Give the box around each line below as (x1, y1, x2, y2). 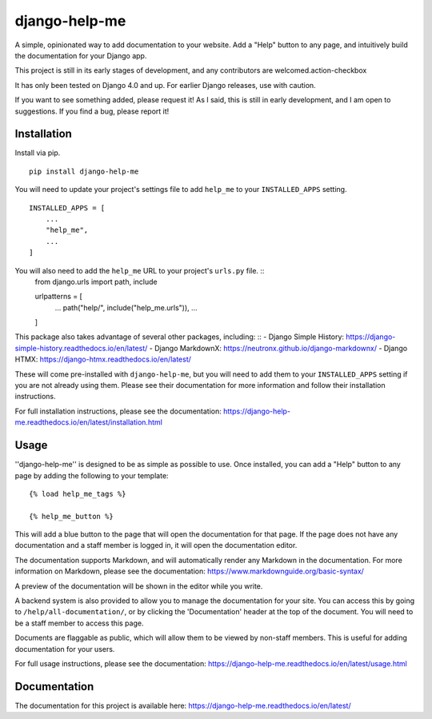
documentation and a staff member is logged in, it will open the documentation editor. (14, 541, 298, 550)
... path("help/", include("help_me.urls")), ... (54, 302, 198, 312)
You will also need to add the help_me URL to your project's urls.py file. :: (14, 266, 265, 275)
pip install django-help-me (29, 166, 139, 176)
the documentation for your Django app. (14, 50, 147, 60)
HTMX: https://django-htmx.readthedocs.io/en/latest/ (14, 354, 192, 364)
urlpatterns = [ (34, 292, 83, 302)
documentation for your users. (14, 644, 115, 653)
